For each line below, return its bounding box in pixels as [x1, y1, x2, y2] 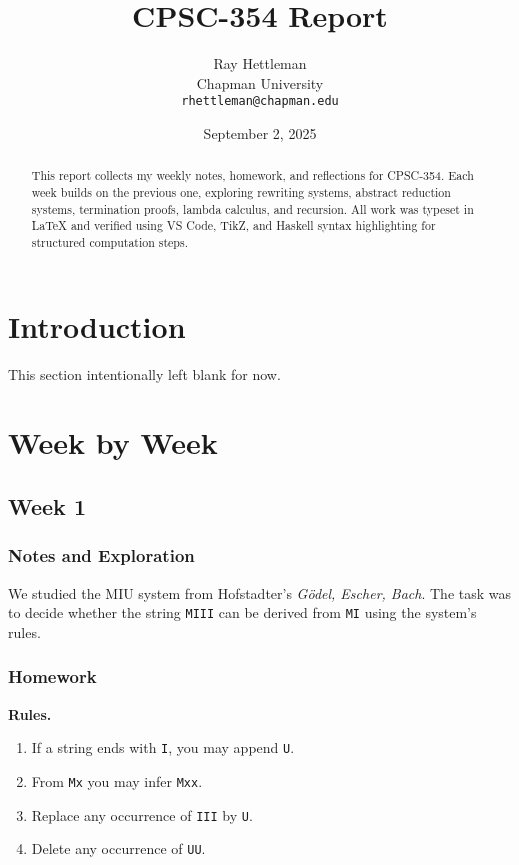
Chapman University [196, 72, 324, 93]
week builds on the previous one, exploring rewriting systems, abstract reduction [31, 184, 451, 201]
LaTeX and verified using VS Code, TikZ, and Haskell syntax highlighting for [31, 217, 436, 234]
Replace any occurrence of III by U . [31, 804, 253, 825]
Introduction [8, 305, 186, 346]
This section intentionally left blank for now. [8, 363, 281, 384]
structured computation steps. [31, 233, 188, 250]
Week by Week [8, 422, 218, 463]
